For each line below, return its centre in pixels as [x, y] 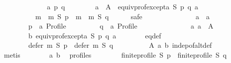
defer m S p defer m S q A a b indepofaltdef [120, 45]
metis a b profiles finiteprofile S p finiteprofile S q [115, 54]
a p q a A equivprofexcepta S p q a [123, 6]
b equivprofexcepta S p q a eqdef [95, 35]
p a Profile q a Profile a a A [121, 26]
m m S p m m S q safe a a [122, 16]
